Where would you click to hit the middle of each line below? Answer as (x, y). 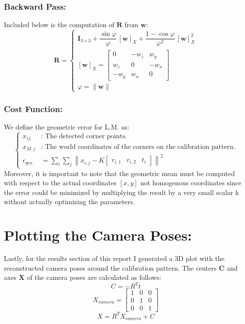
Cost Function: (33, 108)
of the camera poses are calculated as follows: (94, 277)
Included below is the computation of (59, 24)
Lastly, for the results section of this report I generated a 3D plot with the (114, 258)
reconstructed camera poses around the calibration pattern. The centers (110, 267)
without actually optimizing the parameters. (69, 202)
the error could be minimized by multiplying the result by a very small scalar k (122, 192)
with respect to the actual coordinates (60, 183)
